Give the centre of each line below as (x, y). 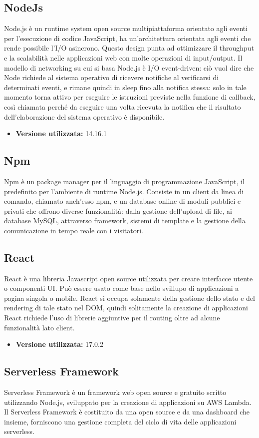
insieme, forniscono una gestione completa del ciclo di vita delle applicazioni (120, 421)
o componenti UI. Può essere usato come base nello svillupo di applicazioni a (122, 288)
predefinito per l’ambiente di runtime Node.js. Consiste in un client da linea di (124, 191)
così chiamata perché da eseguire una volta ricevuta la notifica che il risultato (123, 106)
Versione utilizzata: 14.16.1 (61, 133)
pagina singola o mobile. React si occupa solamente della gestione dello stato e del (129, 298)
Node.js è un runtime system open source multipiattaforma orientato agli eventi (126, 28)
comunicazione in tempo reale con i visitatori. (74, 230)
